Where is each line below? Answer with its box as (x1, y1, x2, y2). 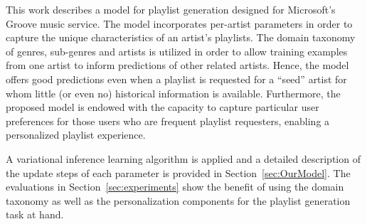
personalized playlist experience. (6, 127, 146, 142)
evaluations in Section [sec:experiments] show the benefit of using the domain (6, 179, 344, 194)
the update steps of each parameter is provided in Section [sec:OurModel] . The (6, 165, 351, 180)
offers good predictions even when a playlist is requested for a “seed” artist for (6, 71, 347, 86)
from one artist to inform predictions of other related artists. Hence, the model (6, 58, 349, 73)
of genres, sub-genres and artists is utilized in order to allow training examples (6, 43, 348, 58)
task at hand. (6, 207, 64, 222)
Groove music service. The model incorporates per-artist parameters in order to (6, 16, 353, 31)
